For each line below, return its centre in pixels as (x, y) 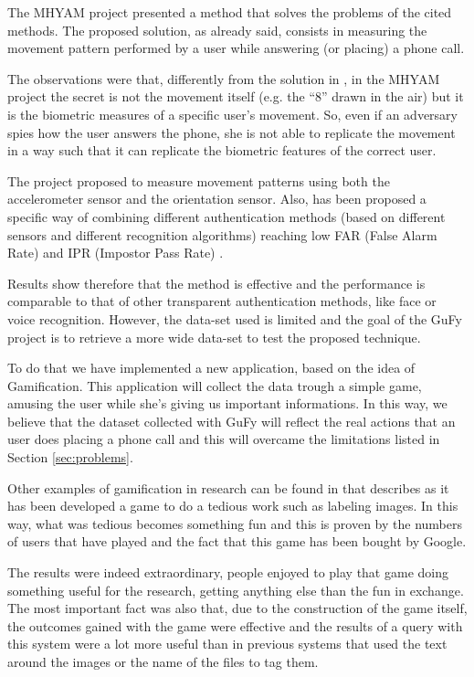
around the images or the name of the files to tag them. (163, 661)
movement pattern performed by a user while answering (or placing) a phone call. (236, 48)
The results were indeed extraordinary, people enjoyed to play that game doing (228, 572)
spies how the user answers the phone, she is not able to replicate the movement (232, 132)
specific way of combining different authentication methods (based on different (226, 216)
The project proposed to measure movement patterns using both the (199, 180)
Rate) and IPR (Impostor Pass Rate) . (116, 253)
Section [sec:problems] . (70, 457)
